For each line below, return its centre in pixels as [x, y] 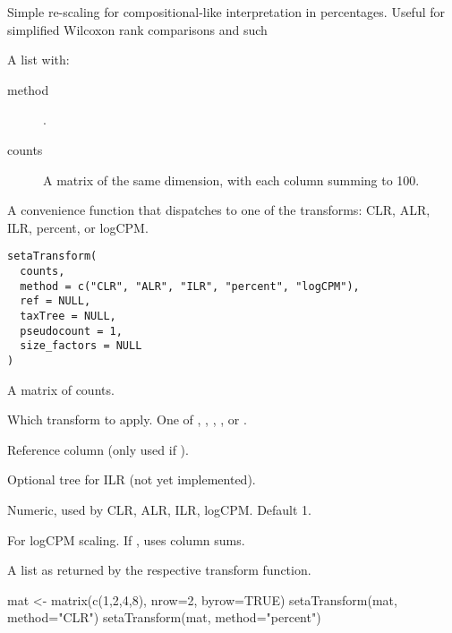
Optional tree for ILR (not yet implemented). [132, 479]
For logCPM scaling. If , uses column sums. [126, 539]
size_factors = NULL [81, 346]
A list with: [38, 60]
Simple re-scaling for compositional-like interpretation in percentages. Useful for [226, 12]
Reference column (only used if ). [98, 449]
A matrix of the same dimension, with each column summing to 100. [231, 180]
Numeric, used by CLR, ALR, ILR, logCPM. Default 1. [160, 509]
